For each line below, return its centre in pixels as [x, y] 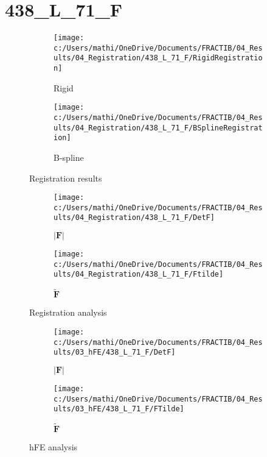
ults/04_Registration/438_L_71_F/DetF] [134, 218]
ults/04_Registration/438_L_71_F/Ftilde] [139, 275]
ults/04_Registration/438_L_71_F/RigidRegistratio [158, 58]
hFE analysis [54, 447]
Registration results [66, 178]
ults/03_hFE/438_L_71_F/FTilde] [119, 409]
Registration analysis [68, 312]
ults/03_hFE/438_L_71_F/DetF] [115, 352]
